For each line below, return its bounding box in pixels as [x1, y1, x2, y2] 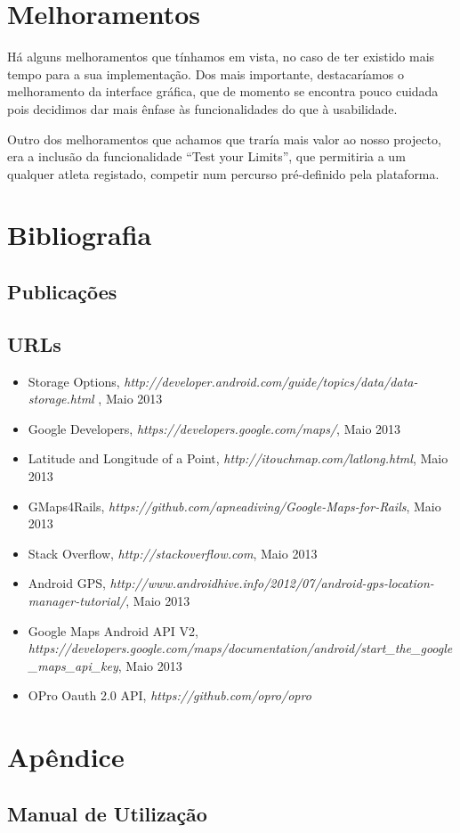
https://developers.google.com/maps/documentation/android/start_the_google [28, 639, 453, 657]
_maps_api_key [28, 656, 118, 674]
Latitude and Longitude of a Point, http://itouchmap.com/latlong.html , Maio [28, 449, 448, 468]
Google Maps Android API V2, [28, 621, 198, 640]
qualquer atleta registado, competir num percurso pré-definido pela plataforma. [7, 164, 440, 183]
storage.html [28, 389, 94, 408]
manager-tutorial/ [28, 591, 126, 609]
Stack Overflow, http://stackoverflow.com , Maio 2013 [28, 543, 318, 562]
